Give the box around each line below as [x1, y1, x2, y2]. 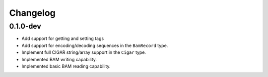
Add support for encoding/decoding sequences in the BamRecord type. [21, 42, 168, 48]
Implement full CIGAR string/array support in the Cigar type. [21, 49, 146, 55]
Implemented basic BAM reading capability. [21, 63, 111, 69]
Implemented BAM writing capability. [21, 56, 97, 62]
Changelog [9, 7, 56, 18]
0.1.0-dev [9, 22, 42, 31]
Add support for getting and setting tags [21, 36, 104, 41]
